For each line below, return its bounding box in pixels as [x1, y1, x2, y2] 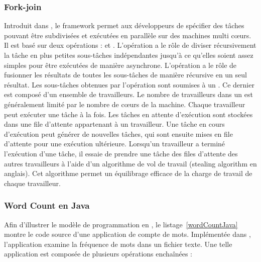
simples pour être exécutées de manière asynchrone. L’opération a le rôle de [4, 59, 237, 70]
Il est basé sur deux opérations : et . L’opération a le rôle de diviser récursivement [4, 40, 256, 50]
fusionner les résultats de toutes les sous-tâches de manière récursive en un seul [4, 69, 247, 80]
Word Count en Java [4, 199, 90, 212]
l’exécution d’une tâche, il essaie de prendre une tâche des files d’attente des [4, 148, 238, 158]
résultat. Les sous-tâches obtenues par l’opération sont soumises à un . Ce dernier [4, 79, 254, 90]
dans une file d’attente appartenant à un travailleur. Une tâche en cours [4, 119, 225, 129]
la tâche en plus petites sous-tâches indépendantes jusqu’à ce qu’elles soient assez [4, 50, 253, 60]
